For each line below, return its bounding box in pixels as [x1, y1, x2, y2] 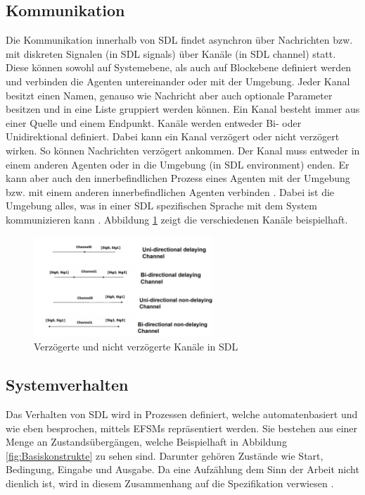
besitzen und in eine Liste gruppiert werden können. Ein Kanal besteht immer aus [6, 102, 360, 116]
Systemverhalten [6, 374, 129, 396]
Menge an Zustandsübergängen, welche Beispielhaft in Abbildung [6, 434, 287, 449]
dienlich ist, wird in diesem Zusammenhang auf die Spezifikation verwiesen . [6, 475, 334, 490]
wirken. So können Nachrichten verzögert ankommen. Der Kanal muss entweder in [6, 142, 360, 157]
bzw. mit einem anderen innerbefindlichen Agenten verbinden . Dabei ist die [6, 184, 335, 199]
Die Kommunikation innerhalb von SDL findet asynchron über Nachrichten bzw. [6, 32, 353, 47]
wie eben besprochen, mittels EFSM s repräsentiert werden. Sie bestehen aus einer [6, 420, 358, 435]
